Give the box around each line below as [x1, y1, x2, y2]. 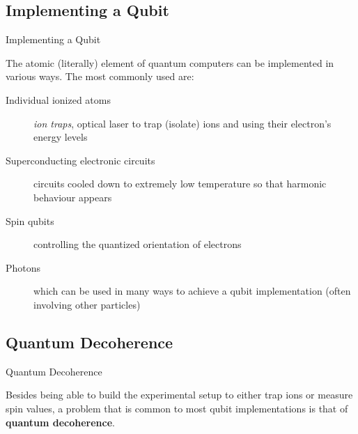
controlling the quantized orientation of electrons [33, 237, 242, 251]
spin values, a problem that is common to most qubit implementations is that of [6, 401, 348, 415]
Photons [6, 260, 41, 274]
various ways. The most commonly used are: [6, 69, 194, 84]
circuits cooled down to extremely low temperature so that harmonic [33, 176, 327, 191]
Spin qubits [6, 213, 54, 228]
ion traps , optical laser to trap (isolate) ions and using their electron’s [33, 116, 332, 130]
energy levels [33, 130, 88, 144]
